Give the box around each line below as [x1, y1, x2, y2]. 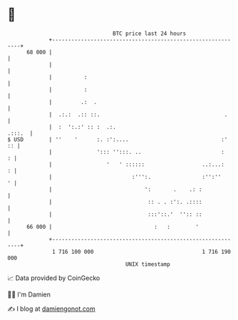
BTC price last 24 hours [113, 30, 187, 37]
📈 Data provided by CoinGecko [7, 274, 100, 282]
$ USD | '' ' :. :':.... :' [7, 135, 228, 143]
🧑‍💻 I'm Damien [7, 290, 51, 299]
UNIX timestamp [125, 260, 171, 268]
